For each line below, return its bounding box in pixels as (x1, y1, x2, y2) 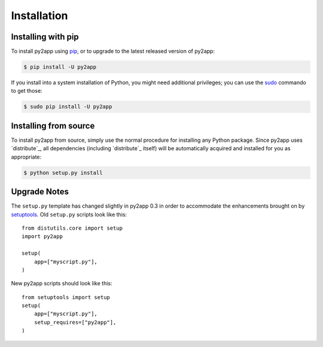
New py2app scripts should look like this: (11, 280, 112, 287)
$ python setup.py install (23, 169, 103, 176)
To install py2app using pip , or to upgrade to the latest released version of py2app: (11, 48, 215, 55)
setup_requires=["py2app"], (33, 319, 117, 325)
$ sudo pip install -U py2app (23, 104, 112, 110)
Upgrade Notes (11, 187, 69, 197)
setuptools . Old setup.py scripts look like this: (11, 211, 127, 218)
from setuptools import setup (22, 294, 111, 300)
